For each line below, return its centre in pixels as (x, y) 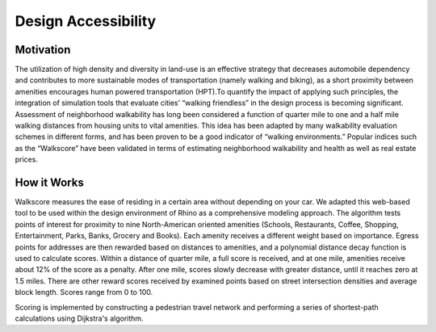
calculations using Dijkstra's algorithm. (80, 318)
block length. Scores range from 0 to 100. (84, 292)
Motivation (43, 50)
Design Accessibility (86, 21)
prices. (26, 160)
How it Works (49, 183)
